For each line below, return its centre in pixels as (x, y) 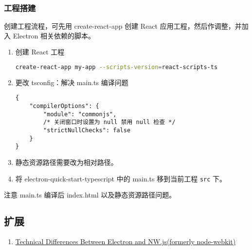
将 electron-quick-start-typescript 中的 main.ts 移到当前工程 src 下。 (121, 178)
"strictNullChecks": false (87, 131)
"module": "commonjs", (80, 114)
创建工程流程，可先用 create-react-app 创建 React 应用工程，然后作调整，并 (123, 26)
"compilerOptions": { (64, 106)
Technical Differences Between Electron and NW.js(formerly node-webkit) (126, 241)
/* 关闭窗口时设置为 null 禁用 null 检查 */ (109, 122)
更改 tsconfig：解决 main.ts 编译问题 (72, 82)
